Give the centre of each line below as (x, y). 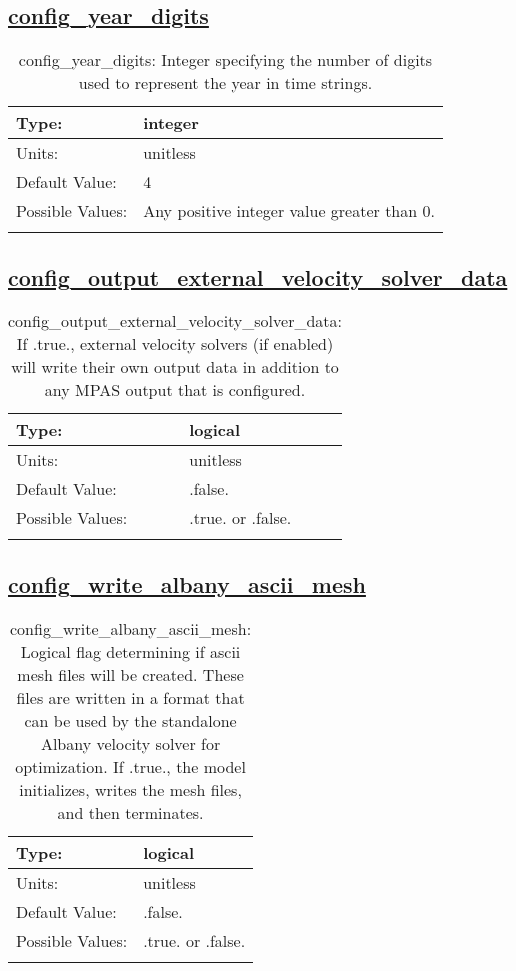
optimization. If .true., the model (130, 766)
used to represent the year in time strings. (225, 83)
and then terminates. (130, 812)
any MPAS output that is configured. (175, 390)
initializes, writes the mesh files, (130, 789)
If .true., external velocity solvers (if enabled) (175, 344)
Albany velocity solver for (130, 743)
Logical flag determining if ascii (130, 651)
